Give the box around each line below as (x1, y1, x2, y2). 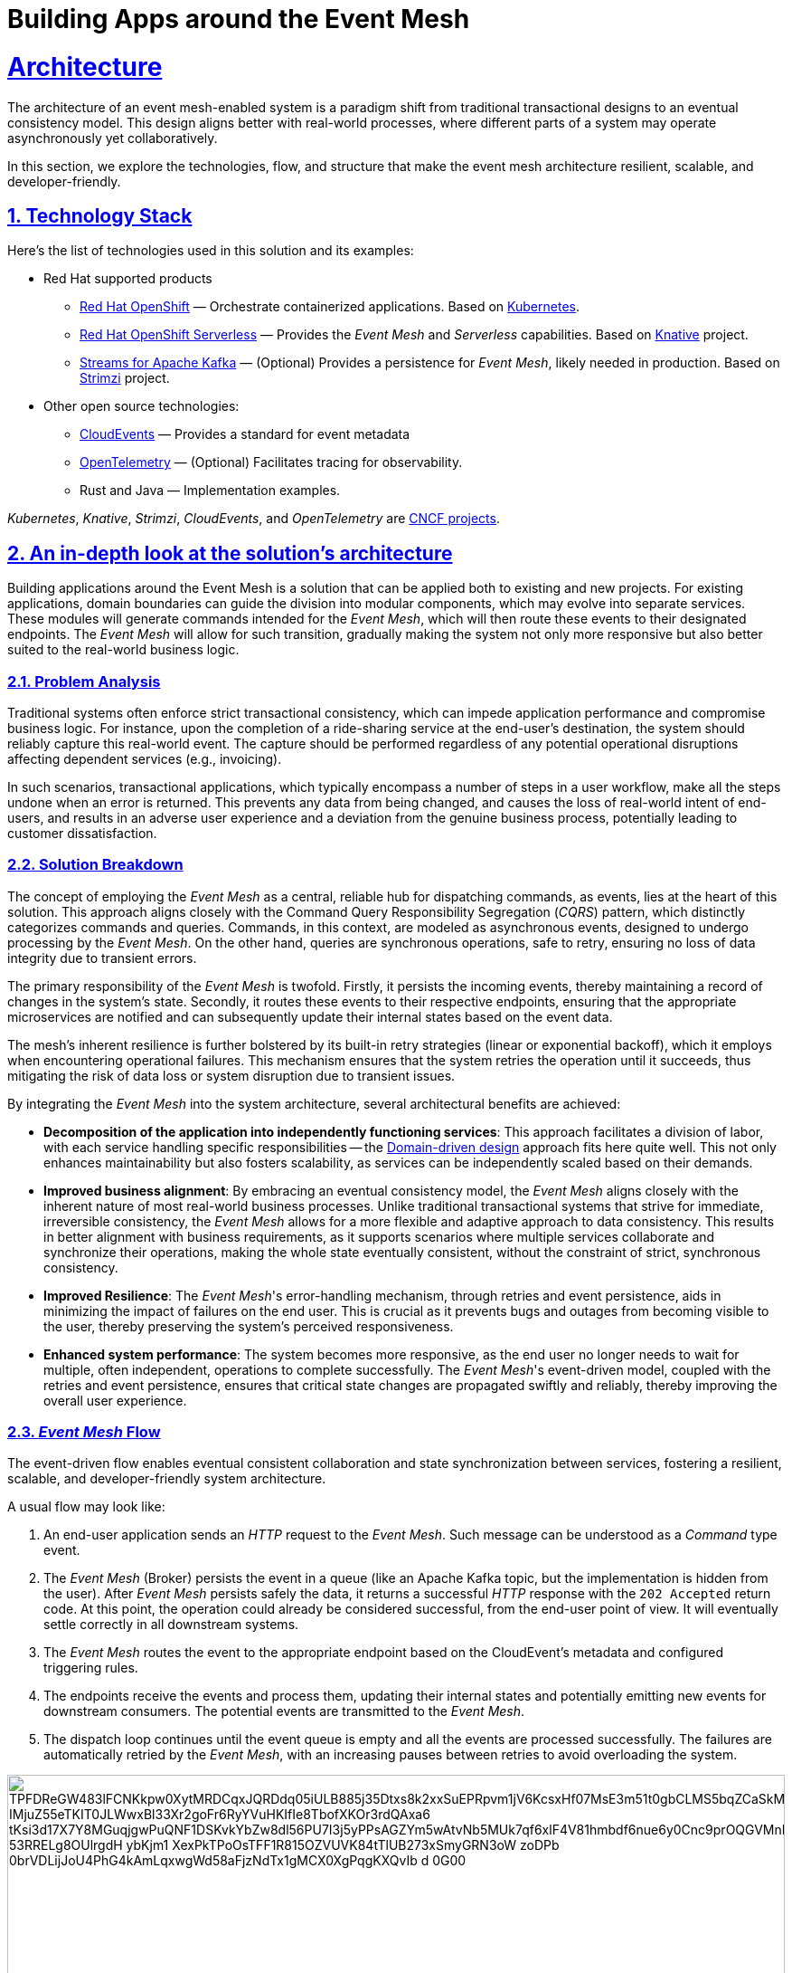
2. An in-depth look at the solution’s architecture (7, 541, 453, 565)
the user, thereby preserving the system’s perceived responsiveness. (43, 1318, 454, 1334)
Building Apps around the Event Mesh (7, 4, 470, 34)
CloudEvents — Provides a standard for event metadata (80, 426, 410, 443)
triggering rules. (43, 1660, 138, 1676)
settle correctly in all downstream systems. (43, 1616, 299, 1633)
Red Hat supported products (43, 271, 212, 287)
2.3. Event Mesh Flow (7, 1423, 161, 1442)
